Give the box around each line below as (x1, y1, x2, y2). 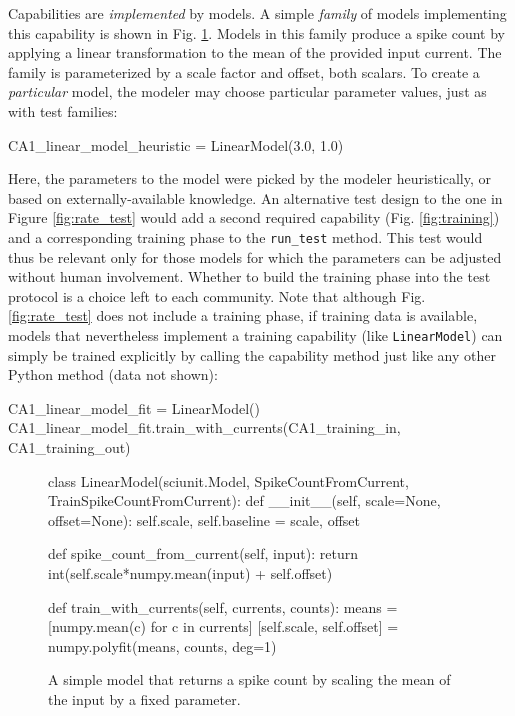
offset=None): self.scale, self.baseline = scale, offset (48, 509, 360, 530)
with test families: (8, 100, 118, 121)
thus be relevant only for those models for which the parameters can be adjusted (8, 246, 502, 267)
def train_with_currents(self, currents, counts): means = (48, 596, 398, 617)
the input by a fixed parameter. (48, 688, 241, 709)
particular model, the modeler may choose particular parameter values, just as (8, 81, 487, 102)
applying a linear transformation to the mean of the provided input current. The (8, 42, 502, 63)
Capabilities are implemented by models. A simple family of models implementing (8, 3, 507, 23)
